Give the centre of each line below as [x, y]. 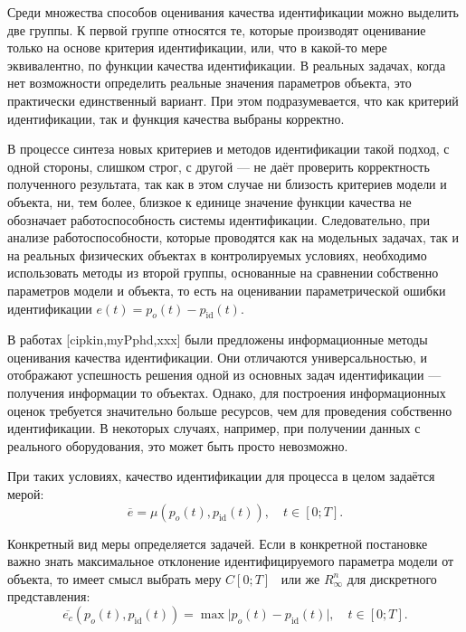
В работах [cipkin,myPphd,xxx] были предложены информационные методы [218, 340]
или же [300, 578]
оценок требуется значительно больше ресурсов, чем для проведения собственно [230, 410]
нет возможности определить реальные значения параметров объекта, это [209, 83]
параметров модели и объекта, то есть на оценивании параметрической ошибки [227, 290]
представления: [49, 596]
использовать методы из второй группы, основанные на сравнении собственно [223, 273]
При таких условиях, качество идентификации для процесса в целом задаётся [221, 476]
